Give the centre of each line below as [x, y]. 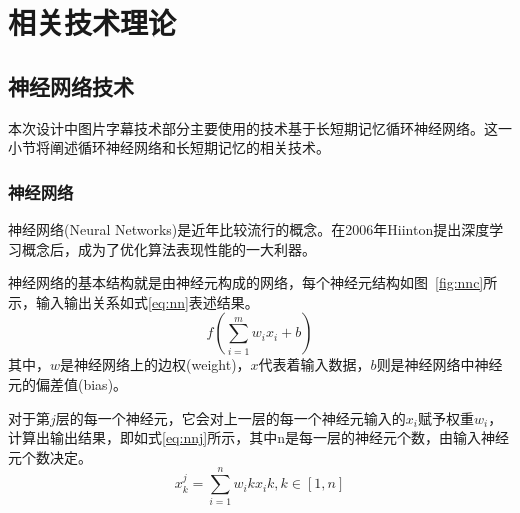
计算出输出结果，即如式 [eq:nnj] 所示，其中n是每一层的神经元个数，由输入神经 [258, 437]
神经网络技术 [71, 85]
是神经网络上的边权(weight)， [155, 364]
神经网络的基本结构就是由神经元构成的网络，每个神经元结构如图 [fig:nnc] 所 [253, 282]
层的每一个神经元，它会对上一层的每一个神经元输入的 [230, 417]
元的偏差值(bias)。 [68, 383]
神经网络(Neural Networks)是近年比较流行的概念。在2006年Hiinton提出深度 [249, 228]
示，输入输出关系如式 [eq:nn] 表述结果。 [133, 301]
